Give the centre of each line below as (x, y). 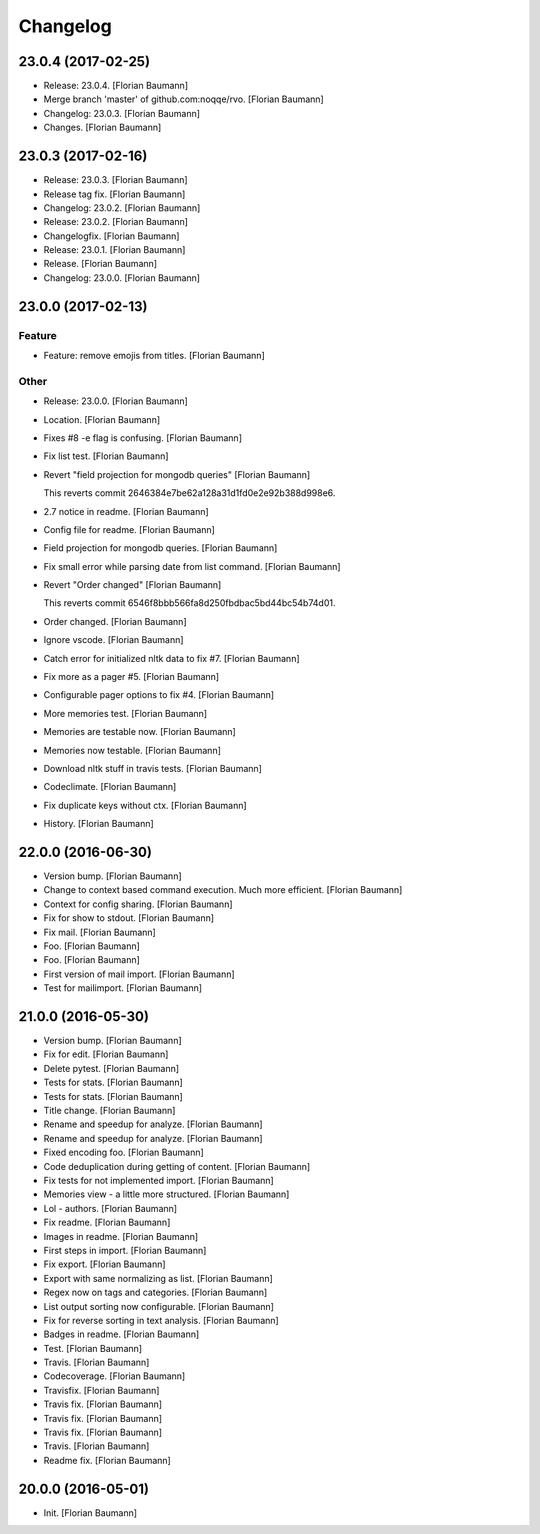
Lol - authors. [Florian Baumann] (110, 1208)
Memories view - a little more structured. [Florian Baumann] (166, 1194)
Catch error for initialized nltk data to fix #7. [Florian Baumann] (171, 658)
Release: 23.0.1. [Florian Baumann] (114, 250)
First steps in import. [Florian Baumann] (125, 1250)
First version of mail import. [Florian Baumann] (139, 974)
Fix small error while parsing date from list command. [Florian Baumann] (192, 566)
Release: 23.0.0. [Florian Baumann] (116, 401)
